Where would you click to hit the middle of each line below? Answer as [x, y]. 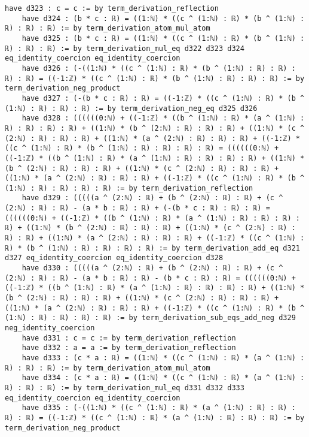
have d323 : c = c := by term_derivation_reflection [112, 8]
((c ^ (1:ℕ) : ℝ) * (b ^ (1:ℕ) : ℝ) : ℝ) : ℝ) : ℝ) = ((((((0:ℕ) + [142, 148]
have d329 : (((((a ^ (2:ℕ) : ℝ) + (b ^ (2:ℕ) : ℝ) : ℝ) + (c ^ [152, 198]
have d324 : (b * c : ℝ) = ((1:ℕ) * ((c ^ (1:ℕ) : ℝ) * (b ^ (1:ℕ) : [163, 18]
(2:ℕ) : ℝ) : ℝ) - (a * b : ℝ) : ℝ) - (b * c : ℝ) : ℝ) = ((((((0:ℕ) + [150, 278]
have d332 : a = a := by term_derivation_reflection [129, 348]
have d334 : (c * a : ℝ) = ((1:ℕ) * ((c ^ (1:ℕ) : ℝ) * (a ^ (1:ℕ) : [163, 378]
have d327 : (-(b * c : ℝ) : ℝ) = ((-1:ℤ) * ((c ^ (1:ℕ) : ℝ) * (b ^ [163, 98]
